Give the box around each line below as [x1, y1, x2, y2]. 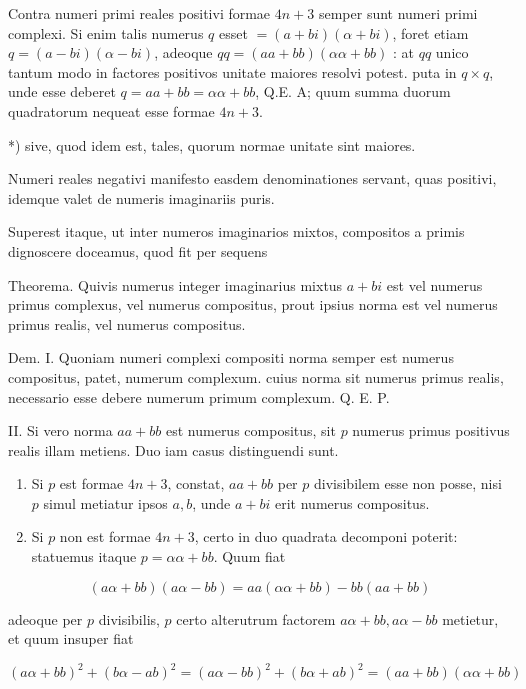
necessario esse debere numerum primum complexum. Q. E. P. [8, 386, 390, 407]
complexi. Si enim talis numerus [8, 22, 204, 43]
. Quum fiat [213, 546, 286, 567]
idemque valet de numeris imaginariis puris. [8, 187, 275, 208]
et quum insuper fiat [8, 628, 134, 649]
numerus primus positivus [352, 420, 510, 441]
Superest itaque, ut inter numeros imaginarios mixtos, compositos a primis [8, 221, 465, 242]
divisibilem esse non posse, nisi [313, 473, 502, 494]
